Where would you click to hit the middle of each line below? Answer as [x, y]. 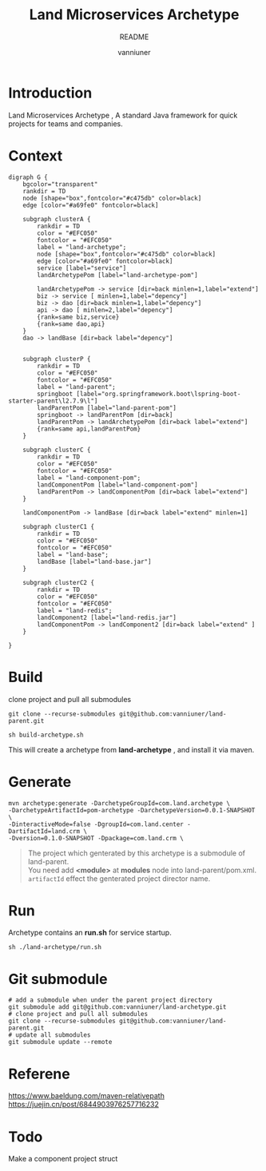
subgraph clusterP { [57, 359]
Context [36, 155]
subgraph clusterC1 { [58, 526]
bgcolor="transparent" [60, 184]
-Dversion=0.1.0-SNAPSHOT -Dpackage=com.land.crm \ [96, 838]
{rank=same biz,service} [78, 317]
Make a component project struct [63, 1159]
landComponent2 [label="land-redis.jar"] [107, 617]
